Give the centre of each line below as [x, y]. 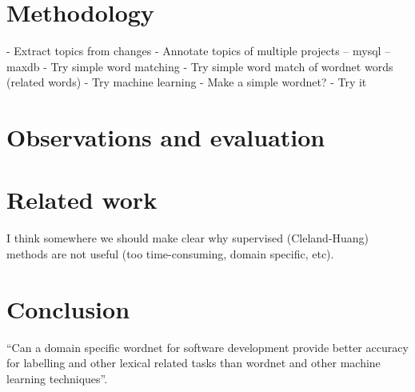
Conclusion [68, 308]
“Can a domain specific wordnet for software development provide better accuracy [207, 347]
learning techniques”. [57, 378]
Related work [82, 200]
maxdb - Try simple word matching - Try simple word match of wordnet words [200, 66]
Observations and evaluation [166, 137]
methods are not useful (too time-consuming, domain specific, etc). [170, 254]
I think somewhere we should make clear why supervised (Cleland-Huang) [188, 238]
